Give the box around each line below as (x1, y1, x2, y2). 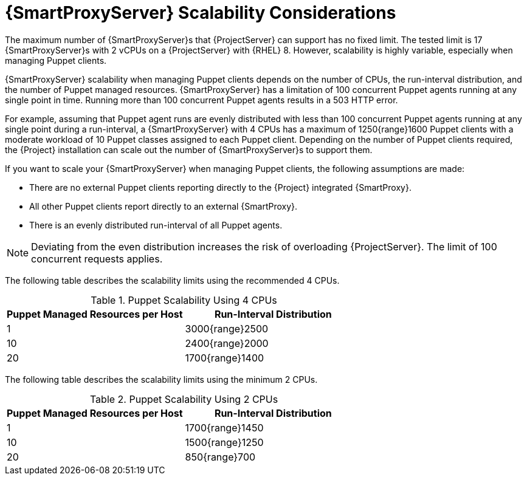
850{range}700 (185, 450, 256, 463)
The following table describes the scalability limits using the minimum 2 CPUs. (5, 374, 318, 385)
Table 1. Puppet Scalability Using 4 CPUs (91, 293, 277, 306)
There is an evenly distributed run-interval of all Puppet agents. (29, 219, 283, 230)
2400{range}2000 (185, 337, 269, 349)
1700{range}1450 (185, 421, 264, 434)
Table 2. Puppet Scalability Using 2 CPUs (89, 393, 278, 405)
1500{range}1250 (185, 436, 264, 448)
